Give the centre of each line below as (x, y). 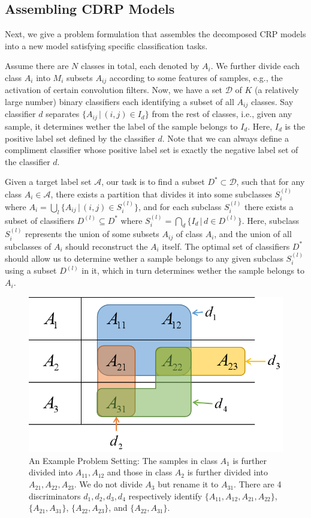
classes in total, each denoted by (140, 66)
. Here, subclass (270, 220)
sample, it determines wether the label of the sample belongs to (121, 126)
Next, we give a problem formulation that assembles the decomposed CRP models (155, 34)
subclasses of (28, 246)
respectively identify (165, 495)
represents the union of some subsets (92, 234)
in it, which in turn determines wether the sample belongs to (193, 270)
